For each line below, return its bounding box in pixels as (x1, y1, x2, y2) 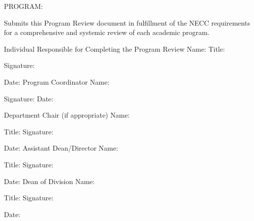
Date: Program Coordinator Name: (4, 76, 110, 87)
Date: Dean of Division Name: (4, 176, 95, 186)
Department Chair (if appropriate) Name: (4, 110, 130, 120)
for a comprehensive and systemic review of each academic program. (4, 27, 210, 37)
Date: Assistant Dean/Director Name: (4, 143, 118, 153)
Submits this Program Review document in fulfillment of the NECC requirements (4, 17, 250, 28)
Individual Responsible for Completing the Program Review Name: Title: (4, 43, 225, 54)
